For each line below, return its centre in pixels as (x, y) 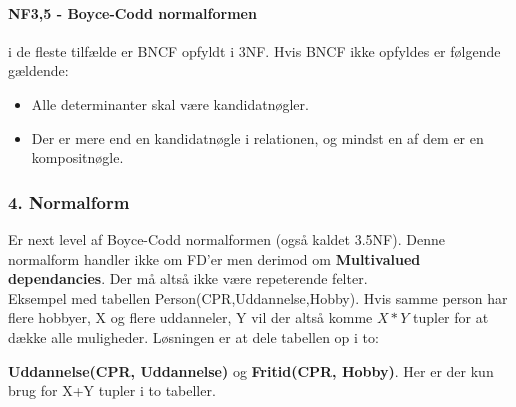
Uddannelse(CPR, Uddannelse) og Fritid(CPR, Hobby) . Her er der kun (251, 370)
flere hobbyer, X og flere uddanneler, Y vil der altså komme (190, 317)
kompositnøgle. (77, 157)
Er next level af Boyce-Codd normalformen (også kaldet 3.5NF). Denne (226, 238)
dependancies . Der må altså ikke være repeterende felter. (188, 278)
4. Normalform (69, 201)
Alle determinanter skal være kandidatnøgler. (170, 103)
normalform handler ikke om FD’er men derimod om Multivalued (214, 258)
